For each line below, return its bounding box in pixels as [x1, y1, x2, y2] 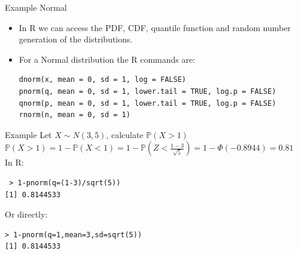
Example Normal [5, 1, 67, 13]
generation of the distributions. [19, 33, 133, 45]
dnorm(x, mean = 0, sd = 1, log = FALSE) [19, 75, 186, 84]
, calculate [106, 128, 144, 140]
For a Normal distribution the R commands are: [19, 53, 196, 65]
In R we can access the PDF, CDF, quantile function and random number [19, 21, 291, 33]
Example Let [5, 128, 52, 140]
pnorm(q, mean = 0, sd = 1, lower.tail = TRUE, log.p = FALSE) [19, 87, 276, 96]
